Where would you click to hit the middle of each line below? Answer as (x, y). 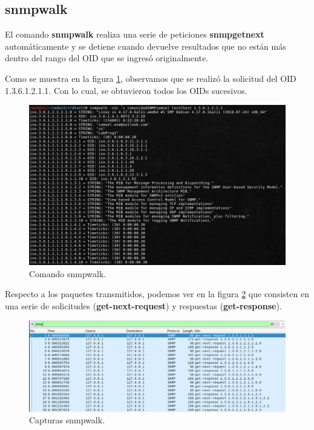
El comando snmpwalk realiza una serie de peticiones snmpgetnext (135, 34)
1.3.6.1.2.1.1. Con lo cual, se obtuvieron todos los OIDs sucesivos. (126, 90)
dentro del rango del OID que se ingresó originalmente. (107, 58)
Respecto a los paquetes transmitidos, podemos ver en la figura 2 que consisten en (157, 294)
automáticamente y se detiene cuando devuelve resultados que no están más (146, 46)
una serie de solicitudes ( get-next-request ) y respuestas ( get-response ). (143, 305)
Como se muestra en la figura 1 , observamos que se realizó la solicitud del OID (151, 78)
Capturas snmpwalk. (67, 420)
